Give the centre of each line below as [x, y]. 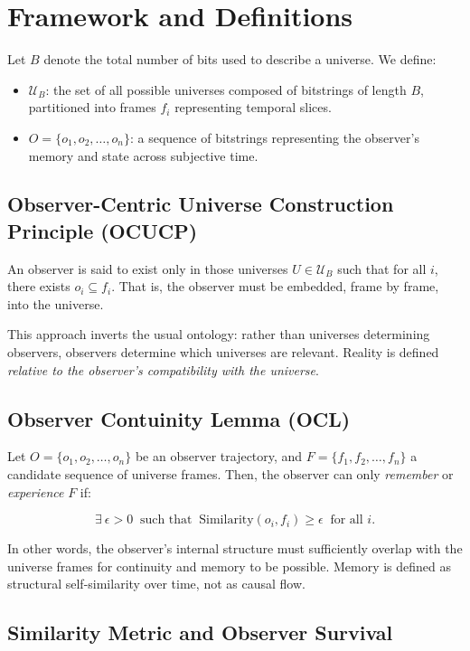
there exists [39, 286]
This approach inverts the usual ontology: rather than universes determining [219, 334]
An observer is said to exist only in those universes [148, 268]
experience [36, 491]
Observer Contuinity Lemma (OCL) [179, 418]
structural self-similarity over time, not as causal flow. [156, 584]
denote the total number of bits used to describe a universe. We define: [240, 59]
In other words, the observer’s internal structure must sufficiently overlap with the [235, 548]
